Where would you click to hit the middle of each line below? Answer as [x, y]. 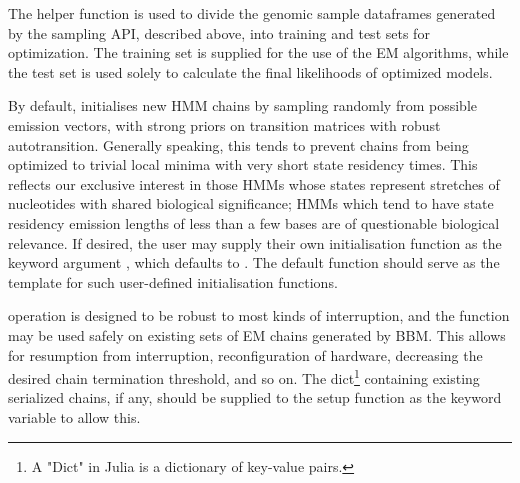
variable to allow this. [74, 416]
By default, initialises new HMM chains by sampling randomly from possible [242, 105]
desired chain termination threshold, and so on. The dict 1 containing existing [244, 376]
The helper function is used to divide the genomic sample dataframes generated [252, 13]
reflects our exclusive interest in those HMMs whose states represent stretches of [254, 183]
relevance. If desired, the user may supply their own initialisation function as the [255, 242]
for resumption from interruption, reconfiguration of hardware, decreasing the [245, 354]
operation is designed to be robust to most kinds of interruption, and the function [259, 315]
